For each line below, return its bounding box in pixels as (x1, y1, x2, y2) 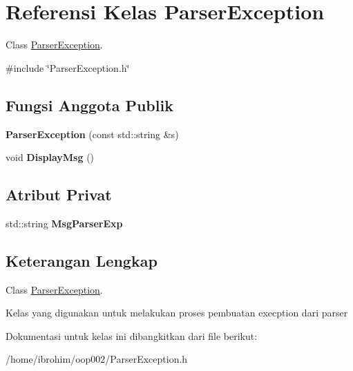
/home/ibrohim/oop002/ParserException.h (6, 352, 188, 366)
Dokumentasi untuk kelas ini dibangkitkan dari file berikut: (6, 328, 258, 343)
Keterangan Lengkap (6, 249, 158, 271)
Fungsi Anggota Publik (6, 94, 173, 115)
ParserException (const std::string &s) (6, 126, 179, 141)
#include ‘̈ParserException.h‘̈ (6, 60, 130, 75)
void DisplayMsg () (6, 150, 95, 164)
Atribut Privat (6, 184, 112, 205)
